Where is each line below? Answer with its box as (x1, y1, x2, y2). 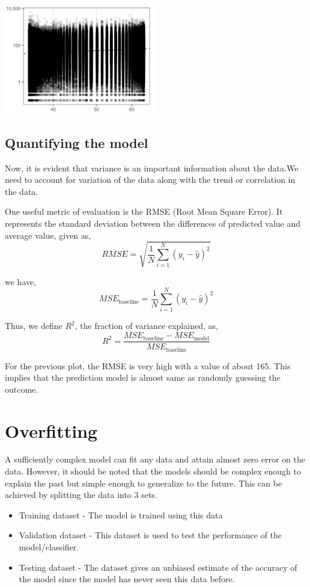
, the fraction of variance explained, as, (74, 319, 218, 332)
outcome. (5, 383, 38, 395)
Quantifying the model (5, 133, 148, 152)
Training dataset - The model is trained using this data (19, 508, 223, 521)
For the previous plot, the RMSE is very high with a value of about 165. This (5, 359, 291, 372)
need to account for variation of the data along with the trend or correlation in (5, 173, 296, 186)
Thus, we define (5, 319, 62, 332)
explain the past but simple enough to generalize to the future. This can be (5, 476, 282, 489)
